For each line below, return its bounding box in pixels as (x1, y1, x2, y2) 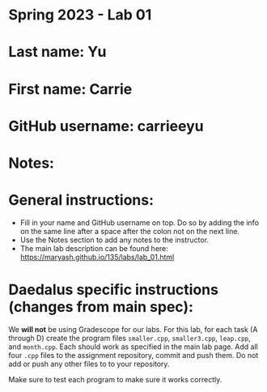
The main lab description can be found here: (19, 243, 168, 253)
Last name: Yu (8, 43, 107, 62)
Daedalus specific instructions (8, 281, 218, 299)
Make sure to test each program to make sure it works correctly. (8, 374, 222, 384)
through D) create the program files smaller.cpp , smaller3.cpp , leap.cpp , (8, 333, 251, 343)
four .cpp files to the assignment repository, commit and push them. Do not (8, 350, 259, 360)
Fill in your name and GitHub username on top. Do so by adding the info (19, 217, 260, 228)
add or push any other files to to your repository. (8, 359, 170, 369)
